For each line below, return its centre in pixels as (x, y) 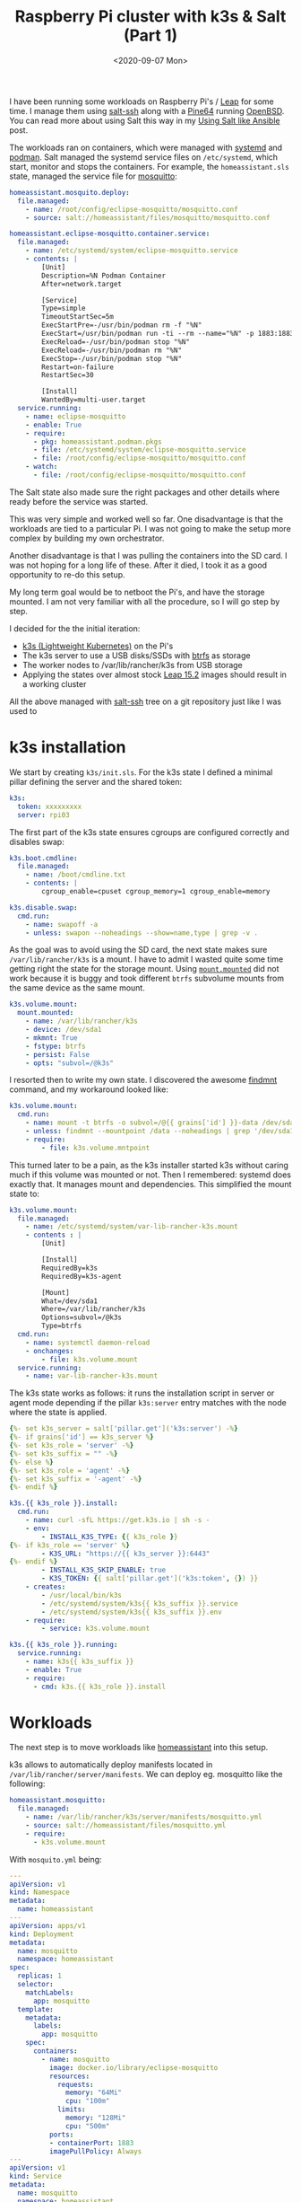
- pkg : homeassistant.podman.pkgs (98, 442)
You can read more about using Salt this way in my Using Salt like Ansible (145, 120)
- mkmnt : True (52, 1038)
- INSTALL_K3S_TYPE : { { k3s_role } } (110, 1537)
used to (23, 710)
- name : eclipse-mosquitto (76, 416)
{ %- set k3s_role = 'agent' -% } (69, 1470)
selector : (35, 1985)
